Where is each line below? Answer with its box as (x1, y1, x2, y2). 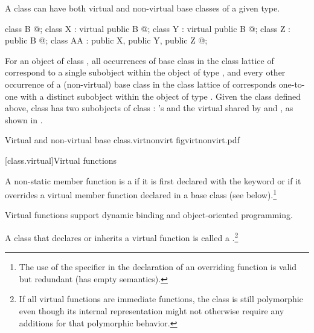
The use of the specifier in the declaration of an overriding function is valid (19, 260, 297, 273)
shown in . (5, 113, 43, 126)
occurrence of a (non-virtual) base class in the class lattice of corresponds (5, 77, 277, 90)
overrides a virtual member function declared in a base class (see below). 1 (5, 187, 277, 201)
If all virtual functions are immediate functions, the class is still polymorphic (19, 293, 303, 305)
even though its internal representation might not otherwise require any (19, 305, 284, 317)
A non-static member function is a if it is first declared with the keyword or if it (5, 174, 301, 187)
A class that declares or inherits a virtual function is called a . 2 (5, 229, 239, 244)
